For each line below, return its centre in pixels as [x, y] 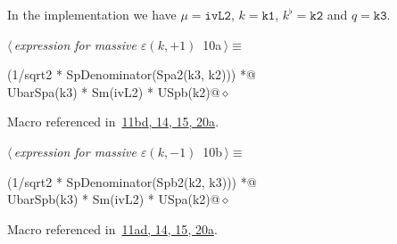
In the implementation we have [92, 14]
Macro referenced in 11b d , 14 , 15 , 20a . [113, 122]
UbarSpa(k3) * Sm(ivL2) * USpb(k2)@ [114, 91]
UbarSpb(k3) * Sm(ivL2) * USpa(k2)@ [114, 199]
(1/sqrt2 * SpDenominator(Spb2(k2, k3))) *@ [132, 181]
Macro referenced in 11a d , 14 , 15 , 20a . [112, 228]
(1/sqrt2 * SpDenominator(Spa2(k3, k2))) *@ [132, 74]
